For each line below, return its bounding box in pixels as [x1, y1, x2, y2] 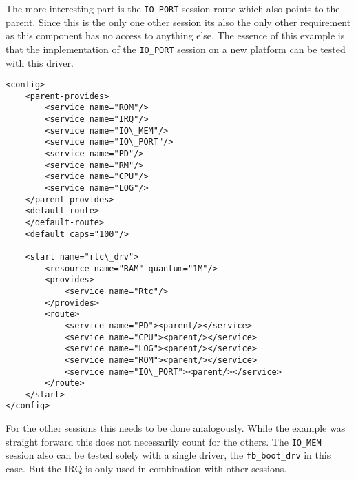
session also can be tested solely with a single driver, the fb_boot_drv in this [6, 448, 331, 462]
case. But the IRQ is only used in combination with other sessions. [6, 461, 287, 476]
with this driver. [6, 55, 74, 70]
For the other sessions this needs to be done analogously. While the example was [6, 421, 346, 435]
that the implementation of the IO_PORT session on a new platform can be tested [6, 41, 346, 56]
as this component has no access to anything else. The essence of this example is [6, 28, 345, 43]
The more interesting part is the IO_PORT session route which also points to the [6, 1, 340, 15]
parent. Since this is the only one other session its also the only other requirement [6, 14, 351, 29]
